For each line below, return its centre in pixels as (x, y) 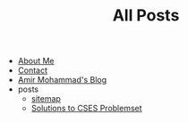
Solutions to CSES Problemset (86, 109)
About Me (36, 61)
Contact (32, 70)
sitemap (46, 99)
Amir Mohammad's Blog (62, 80)
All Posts (146, 16)
